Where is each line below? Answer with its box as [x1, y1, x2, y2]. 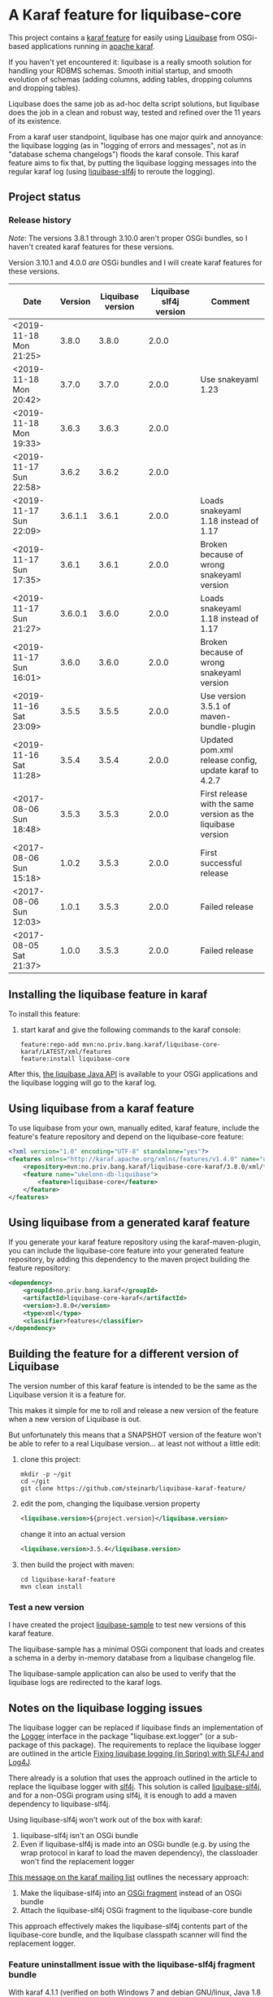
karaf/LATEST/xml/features [19, 1048, 112, 1056]
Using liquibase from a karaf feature [8, 1101, 195, 1115]
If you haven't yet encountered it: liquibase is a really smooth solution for [8, 57, 252, 67]
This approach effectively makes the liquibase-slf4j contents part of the [8, 1920, 248, 1931]
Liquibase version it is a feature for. [8, 1390, 126, 1400]
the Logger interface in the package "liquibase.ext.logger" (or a [8, 1731, 221, 1740]
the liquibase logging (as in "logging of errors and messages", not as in [8, 140, 246, 150]
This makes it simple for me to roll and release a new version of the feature [8, 1406, 258, 1415]
